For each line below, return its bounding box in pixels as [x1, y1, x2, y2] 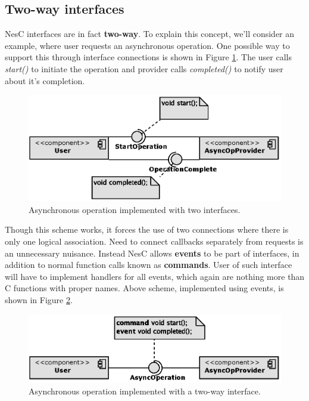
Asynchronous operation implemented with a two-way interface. [29, 385, 261, 397]
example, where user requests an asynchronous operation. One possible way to [5, 39, 290, 51]
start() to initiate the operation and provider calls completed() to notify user [5, 62, 283, 75]
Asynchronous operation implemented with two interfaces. [29, 203, 241, 215]
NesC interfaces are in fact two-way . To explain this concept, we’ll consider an [5, 27, 295, 40]
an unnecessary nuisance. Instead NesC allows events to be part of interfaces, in [5, 246, 299, 259]
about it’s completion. [5, 74, 85, 87]
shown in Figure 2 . [5, 293, 73, 306]
